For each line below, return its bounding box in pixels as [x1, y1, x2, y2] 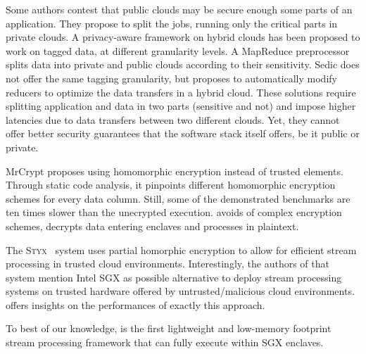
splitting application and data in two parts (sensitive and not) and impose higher [6, 99, 356, 113]
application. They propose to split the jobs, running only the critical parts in [6, 15, 338, 30]
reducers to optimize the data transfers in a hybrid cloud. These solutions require [6, 84, 356, 99]
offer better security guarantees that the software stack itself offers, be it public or [6, 126, 360, 141]
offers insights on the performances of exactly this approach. [6, 297, 265, 312]
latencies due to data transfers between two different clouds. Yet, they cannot [6, 112, 340, 127]
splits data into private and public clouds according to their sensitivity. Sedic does [6, 57, 360, 72]
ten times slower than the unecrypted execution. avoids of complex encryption [6, 205, 342, 220]
